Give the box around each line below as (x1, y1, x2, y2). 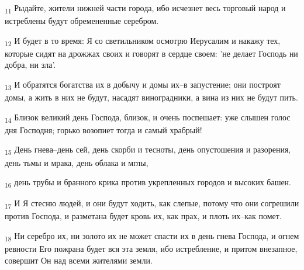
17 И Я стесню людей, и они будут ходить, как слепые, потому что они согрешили (5, 197, 299, 211)
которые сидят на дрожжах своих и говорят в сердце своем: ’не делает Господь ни (5, 47, 298, 59)
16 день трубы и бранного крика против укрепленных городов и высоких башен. (5, 176, 292, 189)
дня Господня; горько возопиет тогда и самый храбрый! (5, 123, 202, 136)
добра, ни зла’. (5, 58, 56, 71)
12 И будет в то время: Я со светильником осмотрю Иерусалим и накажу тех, (5, 34, 281, 48)
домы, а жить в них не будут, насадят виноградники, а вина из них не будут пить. (5, 91, 298, 103)
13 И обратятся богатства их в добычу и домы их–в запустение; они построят (5, 78, 281, 92)
